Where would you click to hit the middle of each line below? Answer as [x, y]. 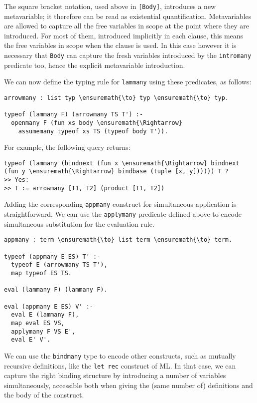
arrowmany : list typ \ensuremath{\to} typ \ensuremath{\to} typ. [117, 98]
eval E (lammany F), [45, 315]
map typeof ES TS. [42, 273]
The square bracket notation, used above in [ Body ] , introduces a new [110, 6]
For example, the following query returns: [67, 147]
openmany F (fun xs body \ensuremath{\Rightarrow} [97, 123]
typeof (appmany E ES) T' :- [52, 256]
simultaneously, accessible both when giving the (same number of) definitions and [128, 385]
